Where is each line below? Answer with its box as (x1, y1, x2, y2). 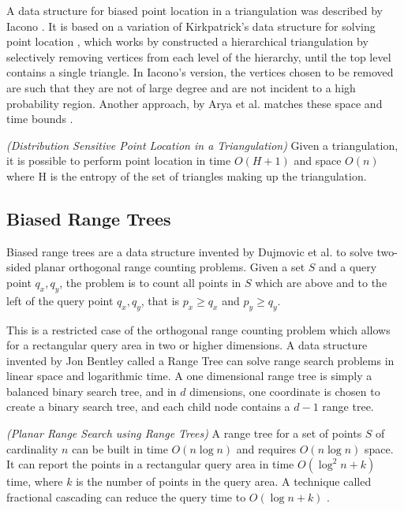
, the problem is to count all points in (59, 274, 241, 290)
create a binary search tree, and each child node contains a (6, 398, 290, 415)
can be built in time (72, 440, 168, 457)
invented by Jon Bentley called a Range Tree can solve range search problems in (6, 352, 395, 368)
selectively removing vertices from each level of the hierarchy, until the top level (6, 48, 391, 65)
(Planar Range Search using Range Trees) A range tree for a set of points (6, 425, 362, 442)
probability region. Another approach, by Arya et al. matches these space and (6, 95, 383, 111)
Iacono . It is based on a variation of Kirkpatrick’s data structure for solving (6, 17, 376, 34)
